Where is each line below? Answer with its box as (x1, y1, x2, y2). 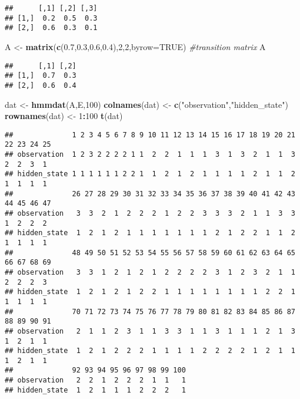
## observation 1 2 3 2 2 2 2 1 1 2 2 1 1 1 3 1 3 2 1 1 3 (5, 150, 295, 159)
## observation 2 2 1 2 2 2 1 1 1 (5, 376, 186, 385)
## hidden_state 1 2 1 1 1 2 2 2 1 (5, 385, 186, 394)
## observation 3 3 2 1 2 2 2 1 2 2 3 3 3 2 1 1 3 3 (5, 209, 295, 217)
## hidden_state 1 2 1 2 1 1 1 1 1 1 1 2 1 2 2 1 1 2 (5, 229, 295, 238)
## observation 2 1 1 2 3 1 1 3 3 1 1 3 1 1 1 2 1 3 (5, 327, 295, 335)
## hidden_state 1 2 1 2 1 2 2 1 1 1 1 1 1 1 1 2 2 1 (5, 288, 295, 296)
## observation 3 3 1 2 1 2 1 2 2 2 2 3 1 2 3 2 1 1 (5, 268, 295, 276)
